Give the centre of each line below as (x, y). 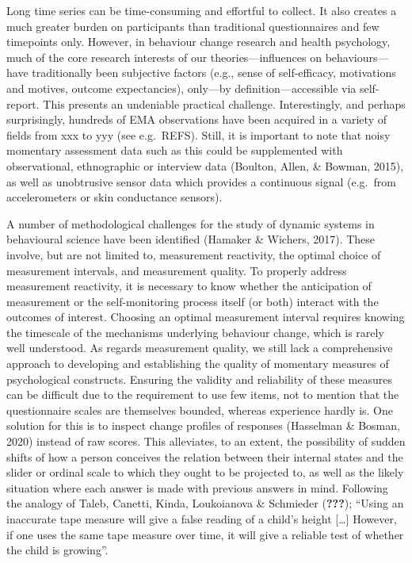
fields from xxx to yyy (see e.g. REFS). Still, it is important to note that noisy (198, 134)
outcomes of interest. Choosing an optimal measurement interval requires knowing (206, 317)
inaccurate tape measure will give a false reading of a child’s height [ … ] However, (202, 519)
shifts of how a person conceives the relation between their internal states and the (205, 456)
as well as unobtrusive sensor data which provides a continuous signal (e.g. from (201, 181)
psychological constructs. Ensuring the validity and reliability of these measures (200, 379)
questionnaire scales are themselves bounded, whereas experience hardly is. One (200, 410)
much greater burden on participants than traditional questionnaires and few (193, 26)
